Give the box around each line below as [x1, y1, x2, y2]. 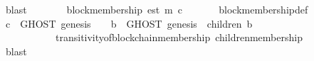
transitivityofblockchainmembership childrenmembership [55, 30, 303, 45]
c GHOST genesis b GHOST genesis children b [5, 16, 253, 30]
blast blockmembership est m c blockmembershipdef [5, 2, 308, 16]
